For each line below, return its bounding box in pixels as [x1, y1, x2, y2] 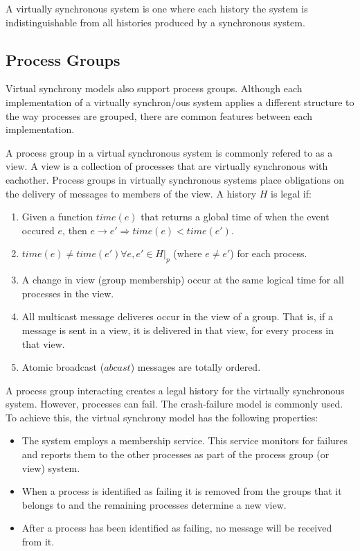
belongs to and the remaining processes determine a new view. [21, 497, 287, 511]
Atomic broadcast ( [21, 360, 105, 374]
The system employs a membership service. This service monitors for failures [21, 433, 348, 448]
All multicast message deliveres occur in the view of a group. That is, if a [21, 309, 334, 324]
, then [62, 222, 87, 237]
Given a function [21, 209, 93, 224]
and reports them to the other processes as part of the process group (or [21, 447, 330, 462]
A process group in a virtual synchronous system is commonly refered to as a [6, 145, 333, 159]
